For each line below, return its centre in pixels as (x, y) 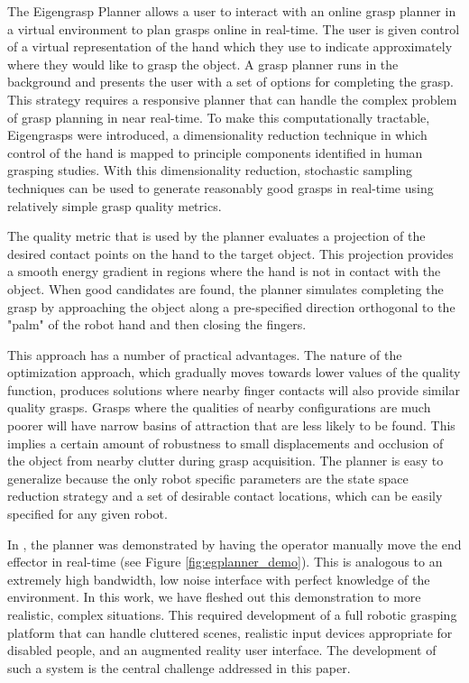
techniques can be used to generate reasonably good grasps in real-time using (221, 187)
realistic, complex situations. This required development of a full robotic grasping (232, 614)
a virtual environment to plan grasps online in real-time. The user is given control (234, 28)
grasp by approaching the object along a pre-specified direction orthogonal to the (231, 306)
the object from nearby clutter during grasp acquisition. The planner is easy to (225, 461)
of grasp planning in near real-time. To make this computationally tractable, (219, 117)
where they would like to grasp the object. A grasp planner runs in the (203, 64)
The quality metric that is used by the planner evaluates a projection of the (216, 236)
